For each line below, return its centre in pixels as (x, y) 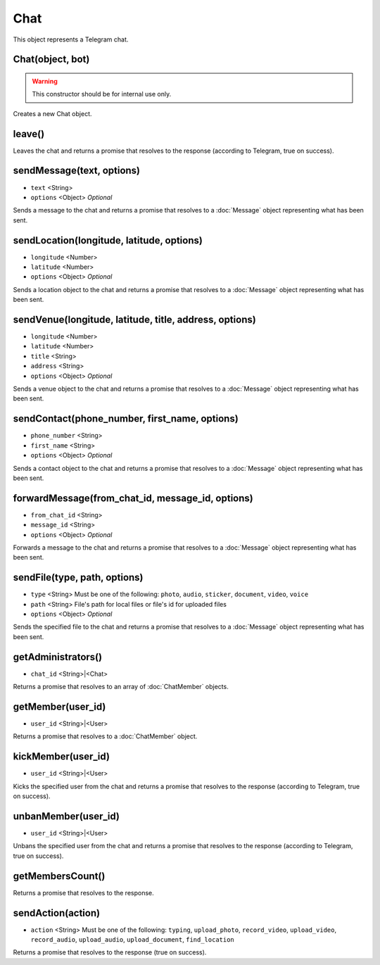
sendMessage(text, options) (77, 171)
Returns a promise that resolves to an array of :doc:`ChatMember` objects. (121, 687)
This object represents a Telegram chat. (71, 39)
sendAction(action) (57, 913)
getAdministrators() (57, 657)
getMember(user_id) (59, 706)
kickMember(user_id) (62, 757)
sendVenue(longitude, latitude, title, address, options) (134, 320)
